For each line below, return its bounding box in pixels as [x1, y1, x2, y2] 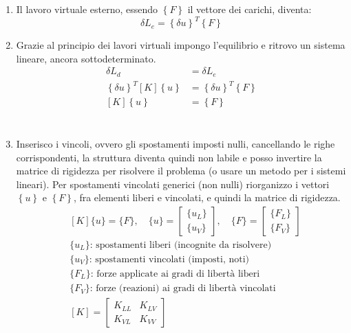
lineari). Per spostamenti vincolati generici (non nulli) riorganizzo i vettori [16, 176, 330, 191]
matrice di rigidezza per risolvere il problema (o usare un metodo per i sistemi [16, 163, 346, 178]
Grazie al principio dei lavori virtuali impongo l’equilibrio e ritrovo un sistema [16, 38, 345, 52]
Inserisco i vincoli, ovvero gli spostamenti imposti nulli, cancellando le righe [16, 136, 335, 150]
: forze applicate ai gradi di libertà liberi [90, 269, 260, 279]
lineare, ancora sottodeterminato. [16, 51, 156, 65]
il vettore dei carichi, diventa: [187, 2, 312, 16]
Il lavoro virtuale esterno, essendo [16, 2, 158, 16]
